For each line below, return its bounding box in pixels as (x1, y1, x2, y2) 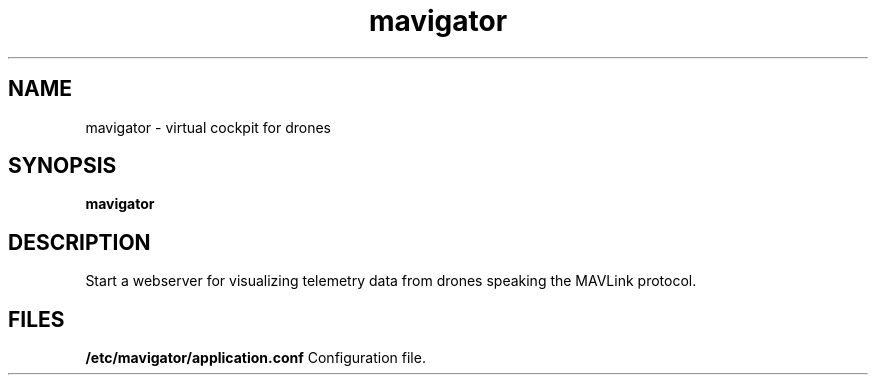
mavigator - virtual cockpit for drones (85, 118, 331, 136)
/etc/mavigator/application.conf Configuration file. (85, 349, 426, 367)
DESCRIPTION (8, 229, 151, 255)
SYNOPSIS (8, 153, 117, 179)
